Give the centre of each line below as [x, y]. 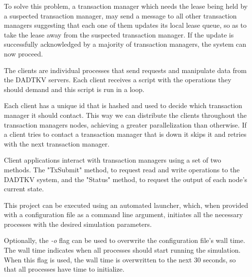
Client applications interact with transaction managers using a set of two [113, 160]
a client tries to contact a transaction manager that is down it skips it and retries [125, 134]
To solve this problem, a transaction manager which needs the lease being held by [126, 6]
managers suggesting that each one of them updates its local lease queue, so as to [125, 25]
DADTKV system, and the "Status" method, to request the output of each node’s [126, 179]
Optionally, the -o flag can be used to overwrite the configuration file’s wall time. [125, 240]
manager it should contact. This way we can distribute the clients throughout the [125, 115]
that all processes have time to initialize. [64, 269]
